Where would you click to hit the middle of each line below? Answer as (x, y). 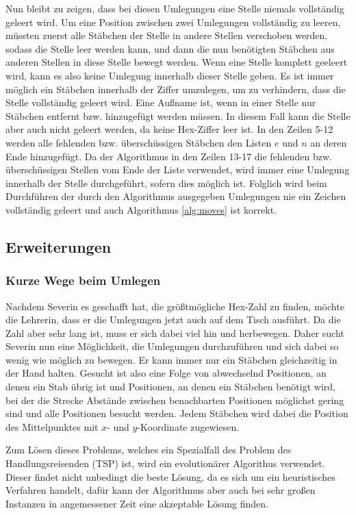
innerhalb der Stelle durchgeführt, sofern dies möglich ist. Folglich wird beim (166, 183)
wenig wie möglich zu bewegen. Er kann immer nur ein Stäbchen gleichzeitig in (171, 359)
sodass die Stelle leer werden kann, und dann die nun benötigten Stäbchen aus (170, 48)
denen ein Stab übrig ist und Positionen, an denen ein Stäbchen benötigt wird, (170, 387)
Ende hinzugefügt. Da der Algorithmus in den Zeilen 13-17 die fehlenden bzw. (169, 156)
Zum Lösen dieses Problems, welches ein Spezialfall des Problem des (149, 450)
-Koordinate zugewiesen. (188, 426)
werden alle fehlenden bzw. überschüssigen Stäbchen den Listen (139, 142)
